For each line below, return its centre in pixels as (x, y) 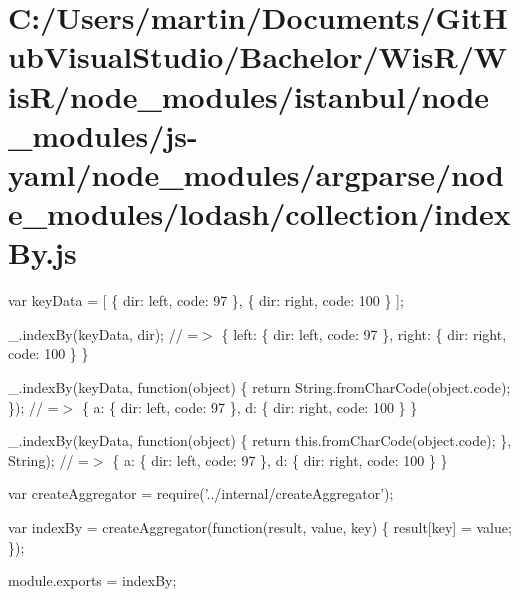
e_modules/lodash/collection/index (259, 213)
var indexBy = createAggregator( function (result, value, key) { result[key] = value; (260, 527)
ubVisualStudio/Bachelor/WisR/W (258, 56)
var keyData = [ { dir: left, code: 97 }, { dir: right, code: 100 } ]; (206, 300)
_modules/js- (103, 134)
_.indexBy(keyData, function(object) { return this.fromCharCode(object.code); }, (260, 440)
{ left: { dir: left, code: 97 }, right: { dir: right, (364, 333)
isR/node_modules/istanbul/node (249, 95)
